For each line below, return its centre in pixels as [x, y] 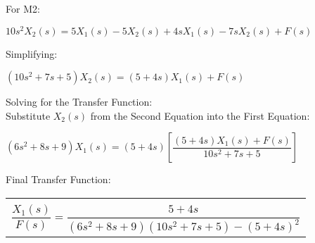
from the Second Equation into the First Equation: [200, 115]
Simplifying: [32, 53]
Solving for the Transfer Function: [79, 102]
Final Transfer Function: [58, 179]
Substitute [28, 115]
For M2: [23, 8]
